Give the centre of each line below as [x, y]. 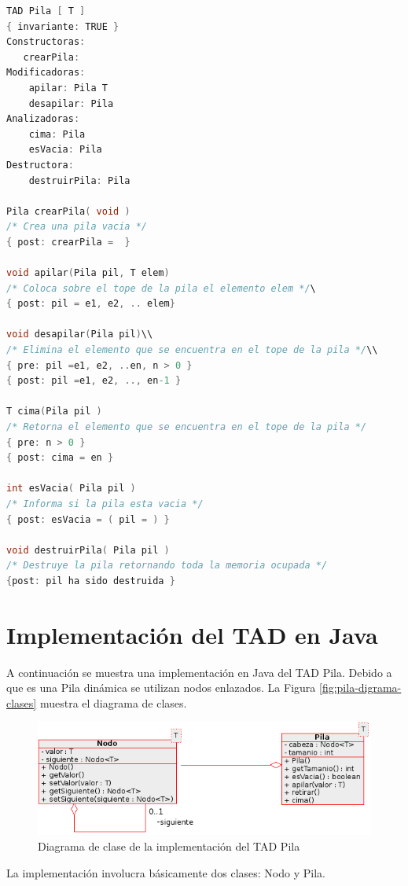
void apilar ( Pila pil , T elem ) [88, 273]
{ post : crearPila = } [68, 242]
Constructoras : [46, 42]
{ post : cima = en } [60, 458]
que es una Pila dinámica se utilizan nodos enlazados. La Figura [161, 687]
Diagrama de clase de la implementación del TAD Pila [169, 846]
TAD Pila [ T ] [46, 11]
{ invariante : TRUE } [63, 26]
